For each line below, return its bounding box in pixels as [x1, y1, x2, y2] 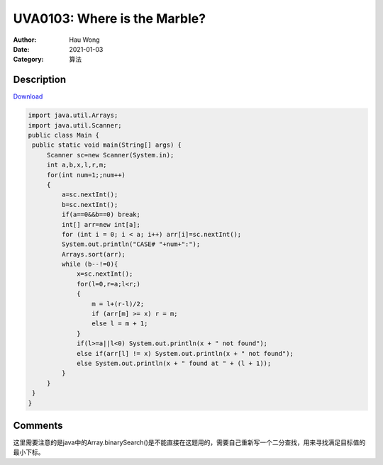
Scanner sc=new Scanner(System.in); [46, 151, 174, 159]
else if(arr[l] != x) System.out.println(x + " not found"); [77, 349, 294, 357]
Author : [13, 35, 37, 44]
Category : [13, 55, 44, 64]
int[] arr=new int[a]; [61, 220, 141, 228]
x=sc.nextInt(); [77, 270, 133, 278]
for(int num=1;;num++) [46, 171, 126, 179]
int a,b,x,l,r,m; [46, 161, 107, 169]
